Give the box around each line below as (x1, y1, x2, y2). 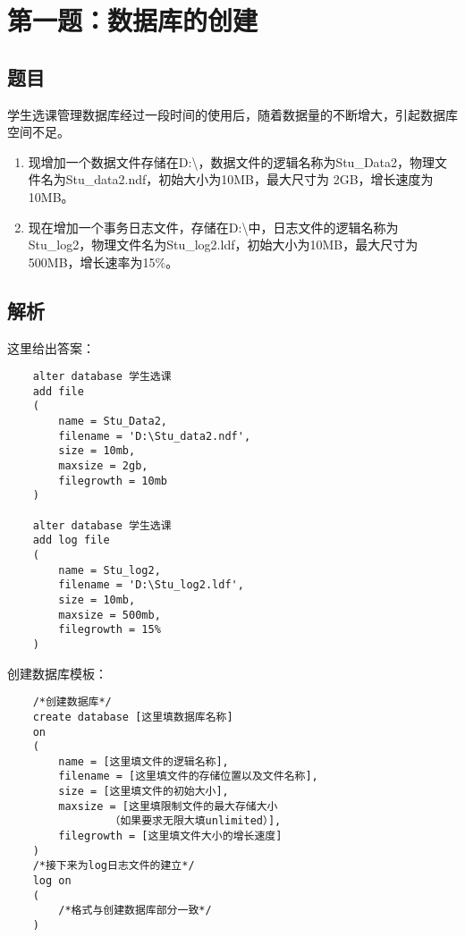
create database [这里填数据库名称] (32, 710, 233, 723)
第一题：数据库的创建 (7, 2, 258, 38)
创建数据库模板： (7, 663, 107, 682)
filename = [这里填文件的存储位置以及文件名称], (58, 770, 318, 783)
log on (32, 874, 72, 888)
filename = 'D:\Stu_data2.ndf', (58, 429, 251, 443)
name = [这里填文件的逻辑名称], (58, 755, 229, 768)
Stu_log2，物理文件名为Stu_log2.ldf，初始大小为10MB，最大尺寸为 (28, 235, 418, 254)
